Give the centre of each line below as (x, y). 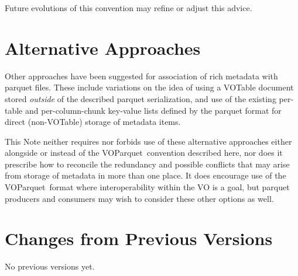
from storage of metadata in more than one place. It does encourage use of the (145, 175)
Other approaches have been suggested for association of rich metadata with (141, 76)
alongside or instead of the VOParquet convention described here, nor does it (144, 153)
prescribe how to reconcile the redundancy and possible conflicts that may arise (147, 164)
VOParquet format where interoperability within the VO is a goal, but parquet (147, 187)
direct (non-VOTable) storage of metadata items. (93, 122)
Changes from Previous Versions (139, 238)
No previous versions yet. (50, 266)
